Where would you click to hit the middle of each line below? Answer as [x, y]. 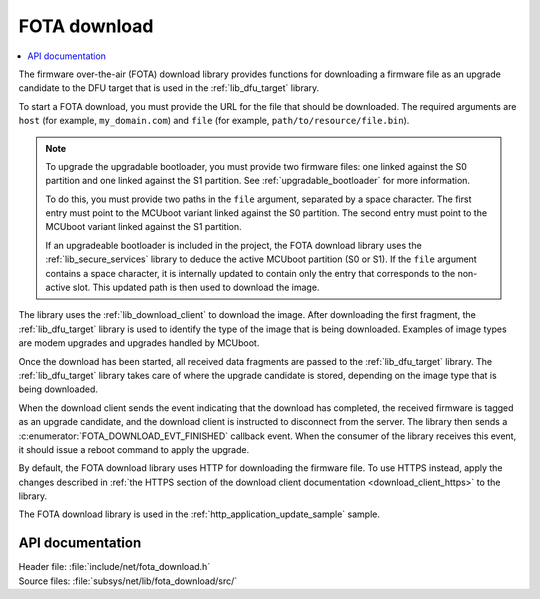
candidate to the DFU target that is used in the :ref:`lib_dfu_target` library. [169, 88]
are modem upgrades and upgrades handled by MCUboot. [139, 343]
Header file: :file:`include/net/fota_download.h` [114, 567]
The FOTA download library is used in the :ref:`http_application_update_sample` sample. [199, 514]
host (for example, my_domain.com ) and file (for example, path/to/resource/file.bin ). [214, 121]
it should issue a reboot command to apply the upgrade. [134, 449]
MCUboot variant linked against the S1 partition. [143, 227]
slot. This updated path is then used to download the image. [196, 287]
